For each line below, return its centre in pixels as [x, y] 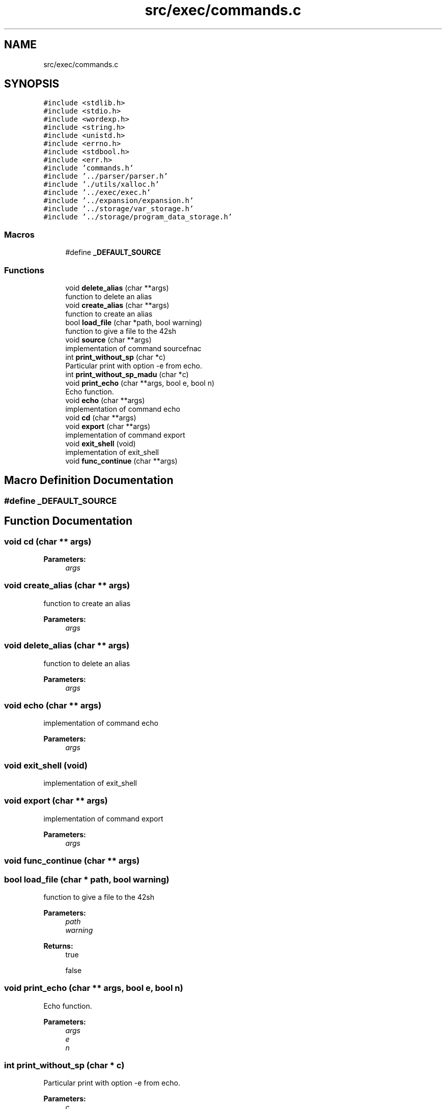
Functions [24, 270]
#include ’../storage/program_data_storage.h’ [138, 217]
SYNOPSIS [32, 84]
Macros [19, 234]
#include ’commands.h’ [89, 168]
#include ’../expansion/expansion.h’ [119, 201]
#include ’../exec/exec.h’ [97, 193]
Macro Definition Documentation [89, 480]
